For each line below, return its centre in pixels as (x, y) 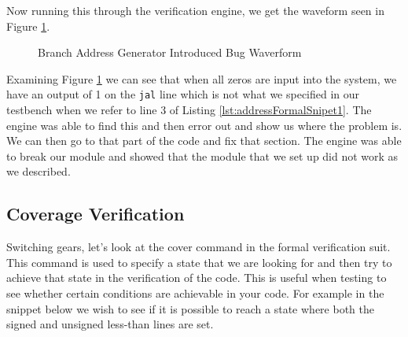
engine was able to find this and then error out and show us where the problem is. (204, 125)
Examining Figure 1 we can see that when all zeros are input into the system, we (202, 78)
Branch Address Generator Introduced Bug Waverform (170, 52)
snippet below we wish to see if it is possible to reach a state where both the (190, 308)
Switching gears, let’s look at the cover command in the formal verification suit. (198, 247)
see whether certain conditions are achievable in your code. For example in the (195, 293)
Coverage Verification (96, 214)
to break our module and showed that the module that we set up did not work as (202, 156)
